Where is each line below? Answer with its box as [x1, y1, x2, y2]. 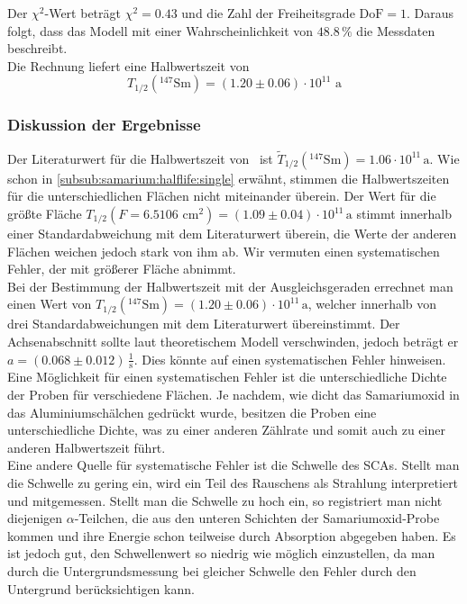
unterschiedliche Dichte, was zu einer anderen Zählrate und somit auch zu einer [7, 420, 445, 439]
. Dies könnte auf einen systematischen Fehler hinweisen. [133, 349, 446, 368]
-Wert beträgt [44, 4, 121, 22]
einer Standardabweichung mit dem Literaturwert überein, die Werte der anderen [7, 224, 457, 242]
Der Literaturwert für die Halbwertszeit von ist [7, 149, 273, 167]
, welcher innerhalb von [307, 294, 437, 313]
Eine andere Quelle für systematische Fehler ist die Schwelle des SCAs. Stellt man [7, 455, 460, 474]
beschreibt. [7, 39, 68, 58]
